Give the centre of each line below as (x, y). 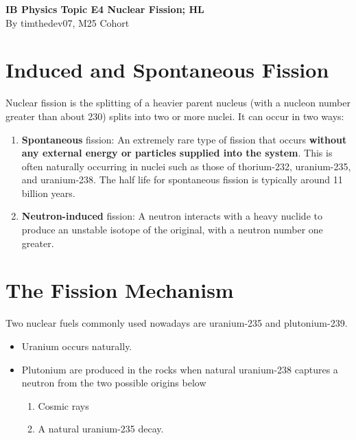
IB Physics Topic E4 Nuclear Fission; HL (105, 9)
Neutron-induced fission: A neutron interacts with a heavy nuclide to (172, 216)
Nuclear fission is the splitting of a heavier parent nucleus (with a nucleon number (178, 103)
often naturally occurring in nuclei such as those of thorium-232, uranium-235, (186, 166)
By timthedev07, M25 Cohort (68, 22)
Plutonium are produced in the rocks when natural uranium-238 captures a (180, 369)
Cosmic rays (63, 405)
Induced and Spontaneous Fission (167, 70)
